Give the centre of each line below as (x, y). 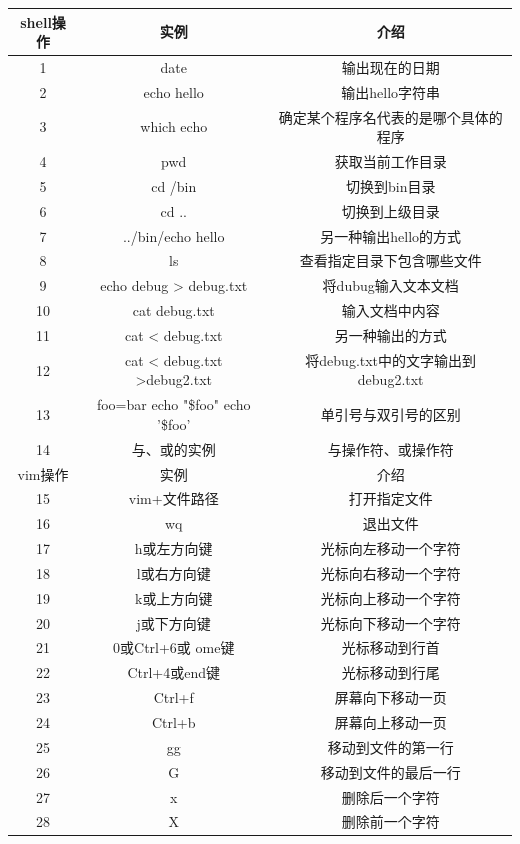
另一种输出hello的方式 (391, 235)
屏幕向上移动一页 (390, 721)
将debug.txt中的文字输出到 (391, 359)
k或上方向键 (174, 597)
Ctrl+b (173, 721)
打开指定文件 (390, 498)
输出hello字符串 (391, 91)
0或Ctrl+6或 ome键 (174, 647)
